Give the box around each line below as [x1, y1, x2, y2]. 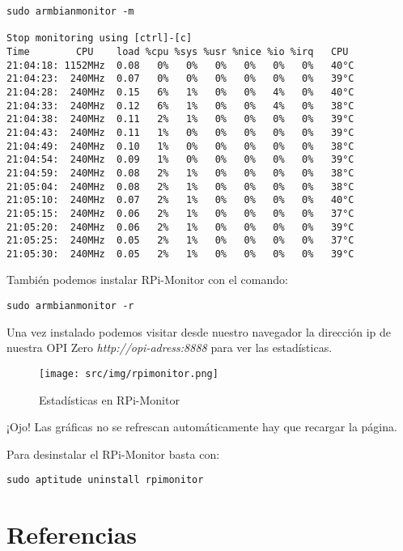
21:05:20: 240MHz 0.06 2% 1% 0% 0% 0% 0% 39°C [6, 221, 354, 233]
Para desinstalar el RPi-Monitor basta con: [6, 445, 220, 462]
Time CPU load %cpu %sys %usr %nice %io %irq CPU [6, 45, 349, 57]
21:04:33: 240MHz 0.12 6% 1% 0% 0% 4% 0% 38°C [6, 100, 354, 112]
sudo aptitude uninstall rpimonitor [6, 474, 204, 486]
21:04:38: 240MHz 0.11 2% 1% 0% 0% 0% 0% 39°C [6, 113, 354, 125]
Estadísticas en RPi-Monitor [39, 391, 180, 408]
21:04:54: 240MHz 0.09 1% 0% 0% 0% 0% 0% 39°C [6, 154, 354, 166]
